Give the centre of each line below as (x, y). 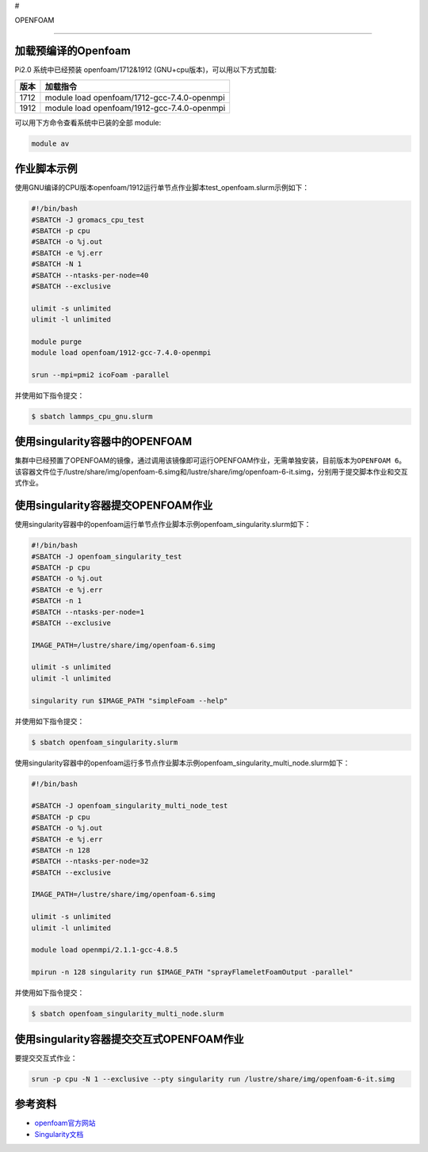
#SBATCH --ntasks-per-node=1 (88, 612)
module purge (57, 341)
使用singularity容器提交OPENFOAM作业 (114, 506)
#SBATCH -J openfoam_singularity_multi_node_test (130, 806)
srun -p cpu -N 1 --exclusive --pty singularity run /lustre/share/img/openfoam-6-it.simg (213, 1079)
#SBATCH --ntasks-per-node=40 (90, 275)
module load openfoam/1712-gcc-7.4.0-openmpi (135, 97)
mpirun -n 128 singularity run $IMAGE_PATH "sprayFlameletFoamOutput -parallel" (192, 972)
